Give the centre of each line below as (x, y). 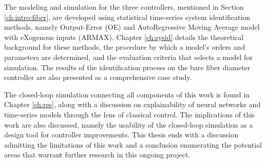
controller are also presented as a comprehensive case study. (98, 77)
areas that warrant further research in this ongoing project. (97, 155)
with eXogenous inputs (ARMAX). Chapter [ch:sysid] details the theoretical (124, 37)
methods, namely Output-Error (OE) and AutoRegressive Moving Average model (132, 27)
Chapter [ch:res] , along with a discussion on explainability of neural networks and (132, 104)
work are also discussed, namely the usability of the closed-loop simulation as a (129, 124)
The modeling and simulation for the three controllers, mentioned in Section (124, 7)
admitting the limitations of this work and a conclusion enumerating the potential (133, 144)
